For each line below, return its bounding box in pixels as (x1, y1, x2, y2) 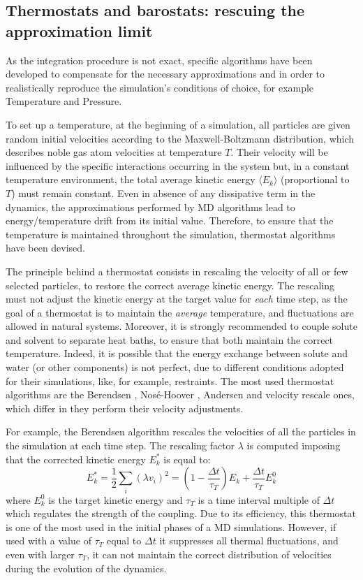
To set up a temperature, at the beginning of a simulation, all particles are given (6, 117, 350, 131)
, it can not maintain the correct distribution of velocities (87, 546, 332, 561)
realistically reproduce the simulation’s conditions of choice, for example (6, 80, 314, 94)
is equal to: (163, 451, 211, 466)
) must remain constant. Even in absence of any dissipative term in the (11, 185, 316, 200)
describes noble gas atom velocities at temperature (6, 145, 222, 159)
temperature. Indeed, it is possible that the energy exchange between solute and (6, 346, 348, 361)
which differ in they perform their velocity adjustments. (6, 400, 244, 415)
